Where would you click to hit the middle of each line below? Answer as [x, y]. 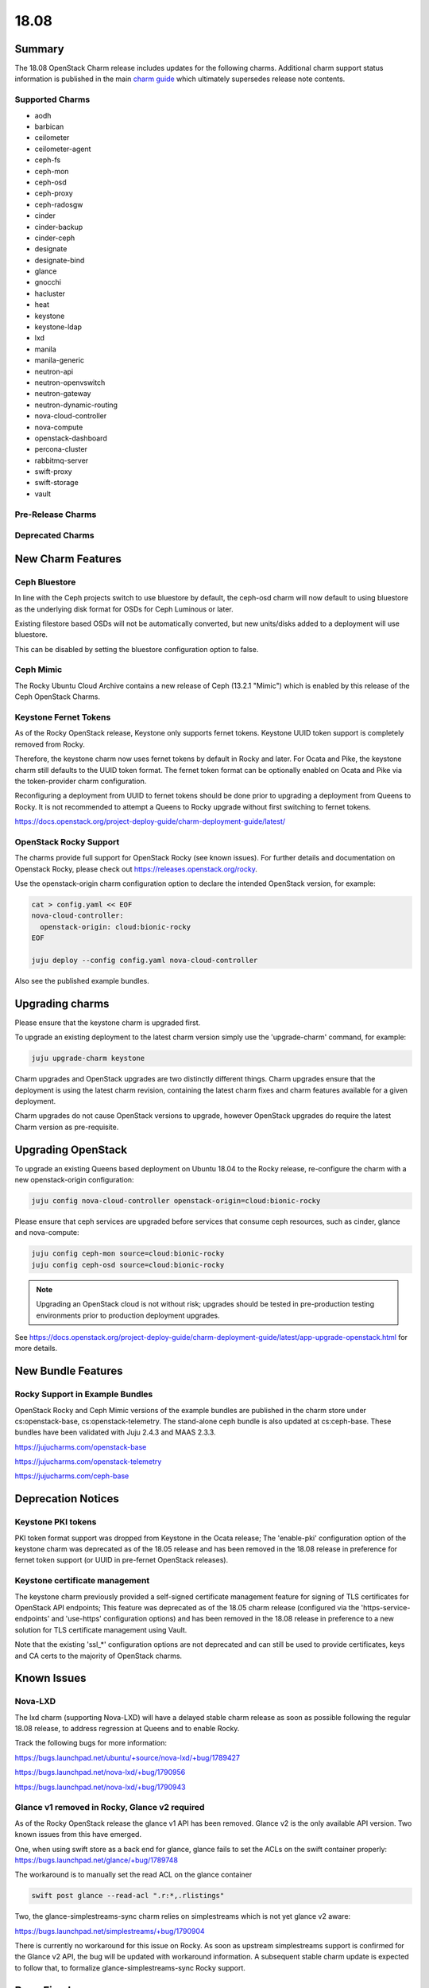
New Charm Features [68, 559]
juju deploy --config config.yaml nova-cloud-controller [145, 960]
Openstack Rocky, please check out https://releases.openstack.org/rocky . [136, 869]
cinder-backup [59, 227]
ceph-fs [48, 160]
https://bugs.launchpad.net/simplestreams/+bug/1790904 [110, 1931]
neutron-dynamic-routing [76, 405]
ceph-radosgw [59, 204]
